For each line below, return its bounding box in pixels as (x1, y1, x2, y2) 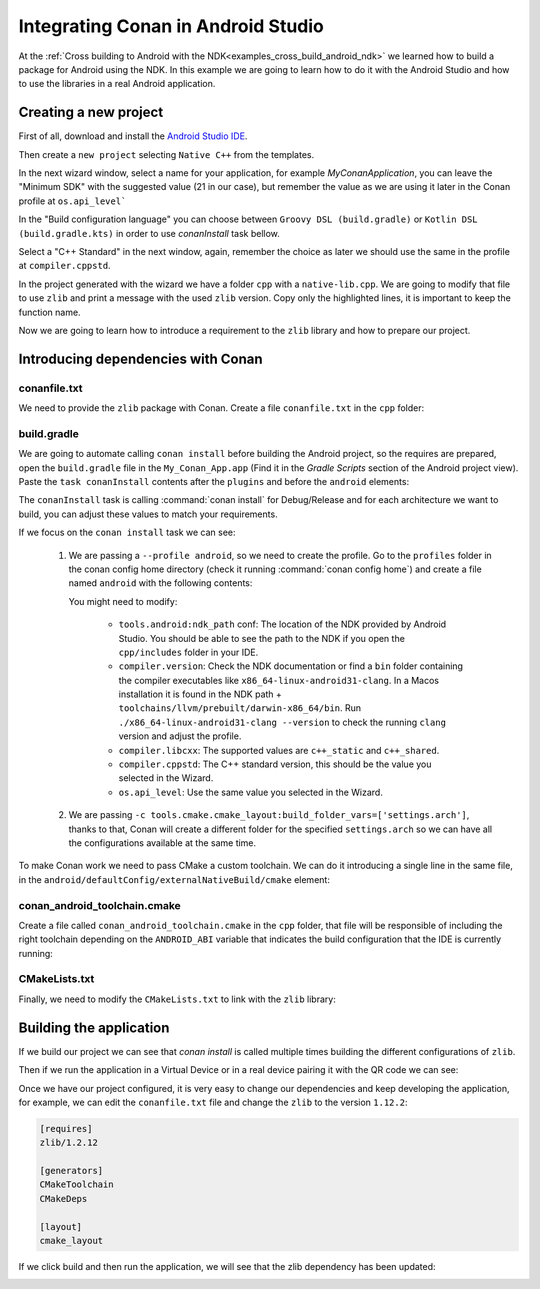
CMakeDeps (39, 1193, 88, 1204)
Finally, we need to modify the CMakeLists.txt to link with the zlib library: (18, 993, 337, 1005)
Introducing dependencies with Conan (18, 350, 264, 367)
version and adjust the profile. (118, 730, 242, 742)
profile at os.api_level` (18, 195, 127, 207)
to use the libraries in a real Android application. (18, 78, 216, 90)
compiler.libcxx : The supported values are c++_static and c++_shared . (118, 744, 440, 756)
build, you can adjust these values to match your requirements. (18, 508, 279, 520)
